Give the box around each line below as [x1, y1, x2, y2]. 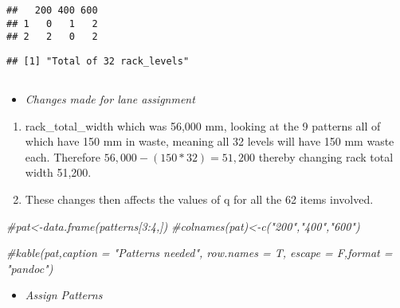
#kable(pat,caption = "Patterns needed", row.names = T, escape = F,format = [6, 244, 393, 261]
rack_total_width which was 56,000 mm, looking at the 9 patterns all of [25, 117, 381, 134]
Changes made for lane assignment [25, 91, 195, 107]
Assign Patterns [25, 287, 103, 303]
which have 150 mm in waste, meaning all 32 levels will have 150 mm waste [25, 133, 394, 150]
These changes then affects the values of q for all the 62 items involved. [25, 190, 374, 207]
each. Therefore [25, 148, 100, 165]
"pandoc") [6, 259, 53, 276]
